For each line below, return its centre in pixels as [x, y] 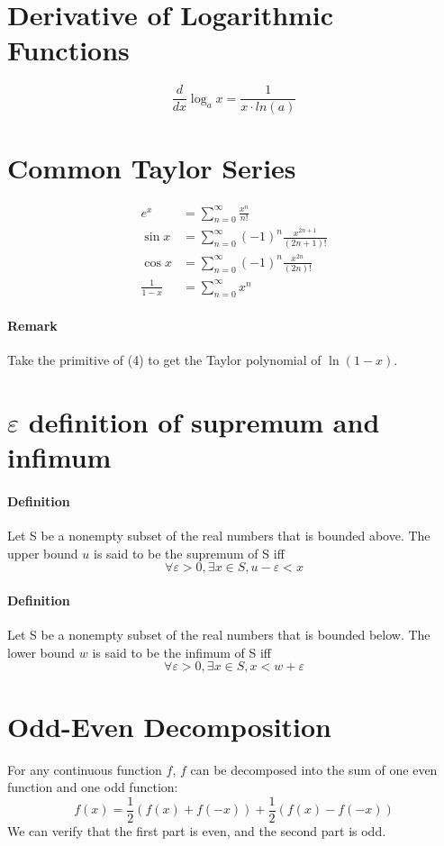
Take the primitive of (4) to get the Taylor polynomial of [164, 360]
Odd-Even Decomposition [169, 726]
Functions [68, 50]
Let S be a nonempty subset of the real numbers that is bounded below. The [219, 635]
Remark [32, 326]
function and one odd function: [93, 787]
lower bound [41, 652]
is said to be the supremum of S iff [189, 553]
